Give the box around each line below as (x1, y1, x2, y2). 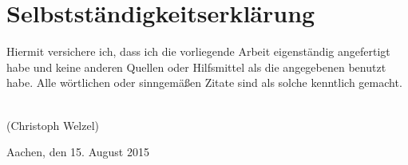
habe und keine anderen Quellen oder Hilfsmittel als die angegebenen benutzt (6, 58, 386, 75)
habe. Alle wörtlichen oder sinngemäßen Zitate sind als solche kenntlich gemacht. (6, 74, 402, 91)
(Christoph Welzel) (6, 116, 100, 133)
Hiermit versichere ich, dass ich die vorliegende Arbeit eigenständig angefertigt (6, 43, 390, 60)
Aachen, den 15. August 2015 (6, 143, 149, 160)
